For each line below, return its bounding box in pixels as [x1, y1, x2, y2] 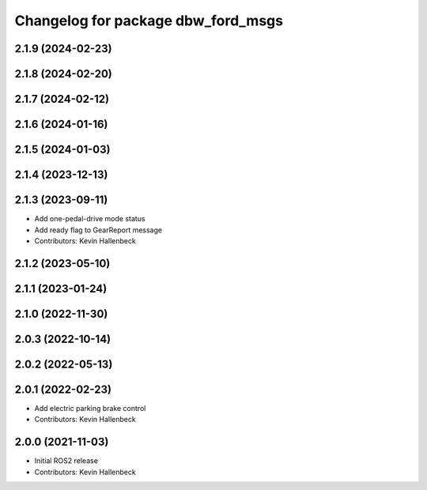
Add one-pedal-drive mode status [34, 214, 145, 224]
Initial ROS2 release [34, 456, 99, 465]
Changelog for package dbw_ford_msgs [14, 12, 284, 29]
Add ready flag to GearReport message [34, 225, 162, 235]
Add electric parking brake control [34, 403, 146, 413]
